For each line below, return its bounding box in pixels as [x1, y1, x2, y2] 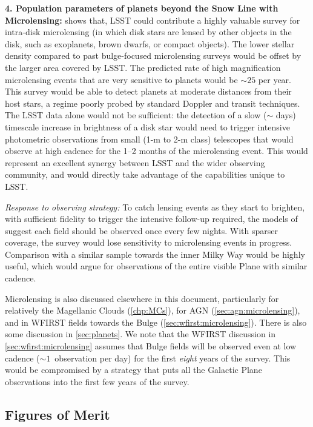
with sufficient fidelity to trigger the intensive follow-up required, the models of [5, 212, 298, 225]
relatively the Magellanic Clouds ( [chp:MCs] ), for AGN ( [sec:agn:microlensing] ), [5, 304, 300, 317]
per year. [258, 73, 291, 86]
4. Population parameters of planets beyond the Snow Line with [5, 2, 278, 14]
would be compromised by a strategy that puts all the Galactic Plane [5, 363, 262, 376]
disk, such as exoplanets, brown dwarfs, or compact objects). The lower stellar [5, 37, 295, 50]
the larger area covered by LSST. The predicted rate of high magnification [5, 61, 281, 73]
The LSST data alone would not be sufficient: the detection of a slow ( [5, 109, 267, 121]
